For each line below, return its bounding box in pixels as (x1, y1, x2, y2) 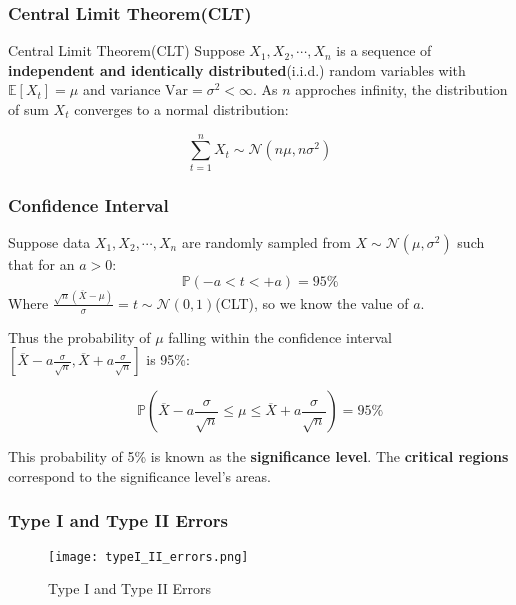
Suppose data (8, 231, 91, 252)
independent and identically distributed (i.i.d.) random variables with (8, 59, 466, 80)
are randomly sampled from (181, 231, 351, 252)
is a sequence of (336, 40, 432, 61)
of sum (8, 99, 49, 119)
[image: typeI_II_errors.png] (48, 549, 249, 564)
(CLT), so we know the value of (215, 292, 409, 313)
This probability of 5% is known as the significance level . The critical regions (8, 446, 509, 467)
